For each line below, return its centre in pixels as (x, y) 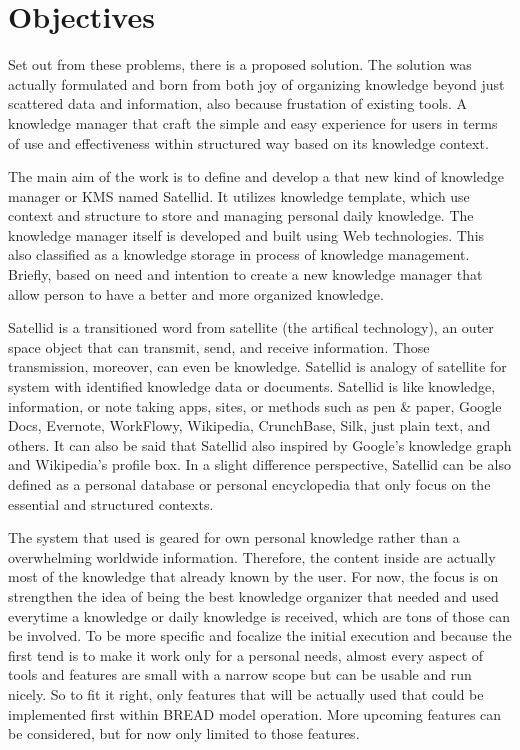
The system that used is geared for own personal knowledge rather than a (234, 537)
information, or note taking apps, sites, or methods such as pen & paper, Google (255, 405)
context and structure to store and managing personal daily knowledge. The (241, 215)
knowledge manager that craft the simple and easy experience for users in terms (253, 122)
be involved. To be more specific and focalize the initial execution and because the (260, 635)
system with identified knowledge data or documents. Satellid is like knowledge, (252, 386)
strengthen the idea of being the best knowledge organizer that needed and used (253, 595)
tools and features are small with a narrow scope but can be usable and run (240, 674)
